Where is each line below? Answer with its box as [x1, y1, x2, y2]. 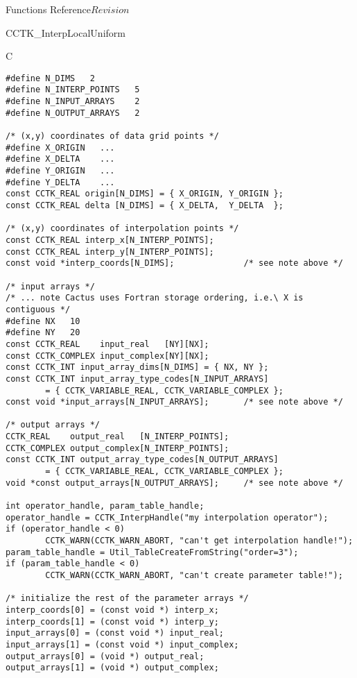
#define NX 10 [6, 316, 80, 326]
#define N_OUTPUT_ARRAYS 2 [6, 108, 140, 118]
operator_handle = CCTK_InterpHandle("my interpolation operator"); [6, 512, 329, 523]
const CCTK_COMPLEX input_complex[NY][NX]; [6, 350, 209, 361]
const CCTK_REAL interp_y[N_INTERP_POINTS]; [6, 246, 214, 257]
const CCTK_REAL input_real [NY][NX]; [6, 339, 209, 349]
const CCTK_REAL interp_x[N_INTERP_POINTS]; [6, 235, 214, 245]
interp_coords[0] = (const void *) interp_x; [6, 604, 219, 615]
